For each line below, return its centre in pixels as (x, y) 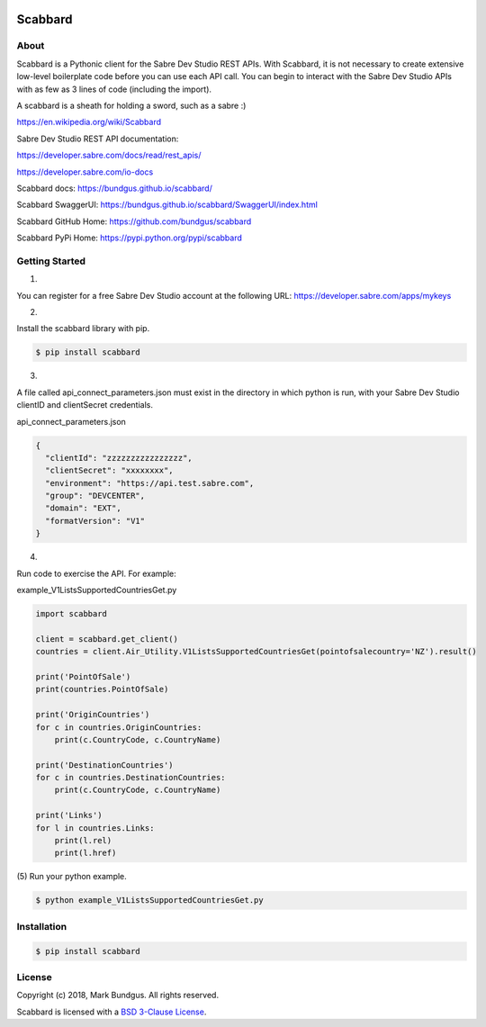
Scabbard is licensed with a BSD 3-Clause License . (112, 1012)
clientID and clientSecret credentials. (85, 405)
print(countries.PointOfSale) (102, 689)
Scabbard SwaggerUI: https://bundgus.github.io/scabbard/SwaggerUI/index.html (167, 205)
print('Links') (69, 815)
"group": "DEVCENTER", (95, 496)
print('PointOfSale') (83, 676)
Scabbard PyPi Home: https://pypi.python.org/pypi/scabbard (130, 238)
